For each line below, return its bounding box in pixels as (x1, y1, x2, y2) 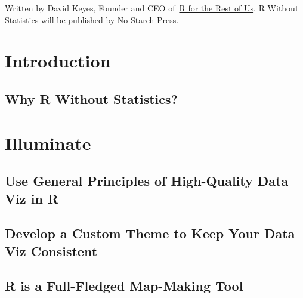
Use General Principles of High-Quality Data (5, 171, 289, 190)
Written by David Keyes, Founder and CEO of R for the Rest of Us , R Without (5, 2, 299, 14)
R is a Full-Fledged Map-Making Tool (5, 277, 243, 295)
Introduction (5, 48, 111, 73)
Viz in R (5, 189, 59, 207)
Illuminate (5, 130, 91, 155)
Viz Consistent (5, 241, 98, 260)
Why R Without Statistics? (5, 89, 178, 107)
